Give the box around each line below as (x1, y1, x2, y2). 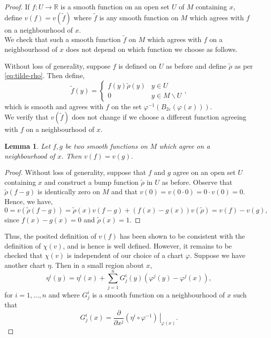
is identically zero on (38, 186, 100, 197)
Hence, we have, (4, 196, 53, 206)
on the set (111, 101, 142, 111)
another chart (4, 259, 45, 270)
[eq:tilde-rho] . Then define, (4, 70, 85, 81)
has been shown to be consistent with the (120, 231, 245, 241)
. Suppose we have (190, 250, 245, 260)
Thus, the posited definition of (4, 231, 96, 241)
